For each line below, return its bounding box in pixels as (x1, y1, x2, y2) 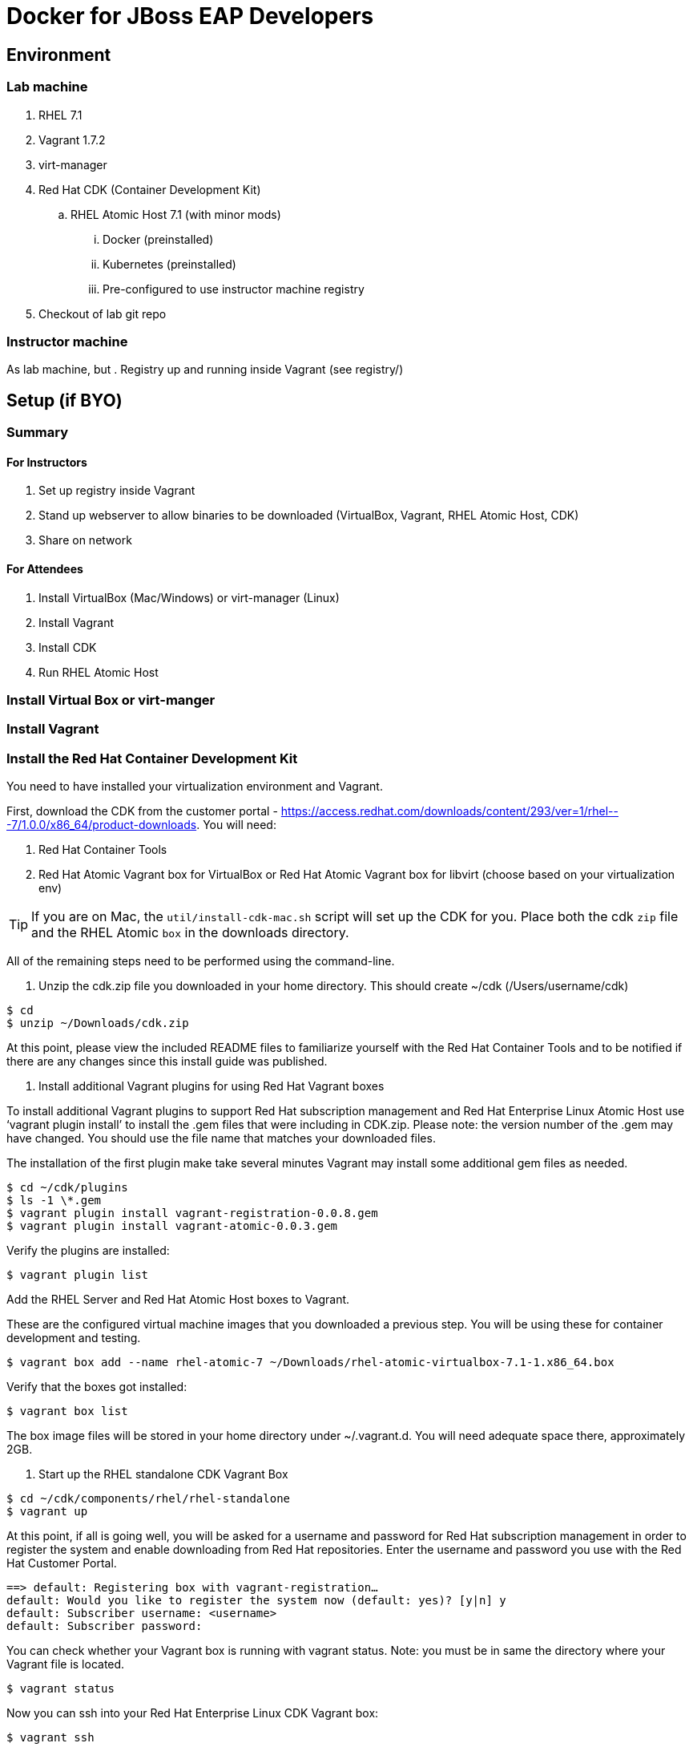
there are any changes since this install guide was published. (6, 1054, 328, 1069)
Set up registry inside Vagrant (38, 483, 195, 498)
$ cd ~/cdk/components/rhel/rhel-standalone (6, 1492, 291, 1506)
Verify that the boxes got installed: (6, 1380, 187, 1394)
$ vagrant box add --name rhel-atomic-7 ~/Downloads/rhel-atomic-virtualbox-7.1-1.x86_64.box (6, 1356, 614, 1369)
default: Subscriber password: (6, 1620, 203, 1633)
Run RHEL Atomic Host (38, 665, 159, 679)
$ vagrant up (6, 1505, 88, 1519)
